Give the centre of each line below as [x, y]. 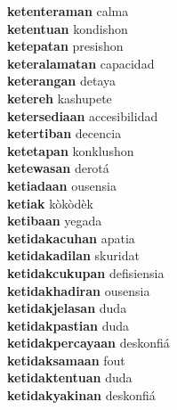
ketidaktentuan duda [70, 377]
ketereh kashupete [60, 98]
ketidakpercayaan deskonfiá [88, 343]
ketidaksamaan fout [66, 360]
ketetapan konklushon [71, 150]
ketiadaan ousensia [62, 185]
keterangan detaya [62, 81]
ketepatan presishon [65, 46]
